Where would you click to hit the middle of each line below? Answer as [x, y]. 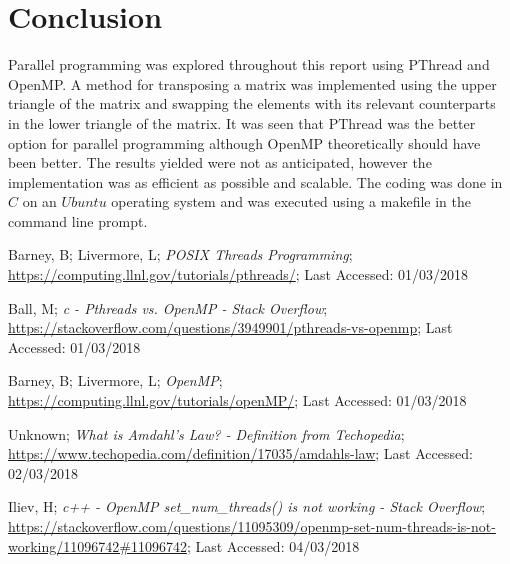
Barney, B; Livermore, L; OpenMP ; [115, 380]
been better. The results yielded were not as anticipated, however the [220, 162]
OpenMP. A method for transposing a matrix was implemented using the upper [252, 83]
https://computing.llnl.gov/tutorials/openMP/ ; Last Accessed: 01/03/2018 [237, 400]
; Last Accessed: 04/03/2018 [273, 545]
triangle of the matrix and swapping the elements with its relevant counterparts [252, 103]
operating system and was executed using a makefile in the [291, 201]
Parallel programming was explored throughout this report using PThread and [249, 64]
